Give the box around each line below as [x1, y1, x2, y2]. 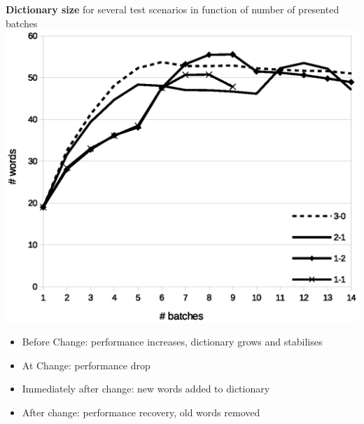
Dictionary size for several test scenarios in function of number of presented [6, 2, 339, 16]
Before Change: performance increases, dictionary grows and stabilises [22, 334, 323, 349]
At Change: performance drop [22, 357, 150, 372]
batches [6, 15, 38, 30]
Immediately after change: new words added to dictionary [22, 381, 270, 396]
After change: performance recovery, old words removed [22, 404, 260, 419]
